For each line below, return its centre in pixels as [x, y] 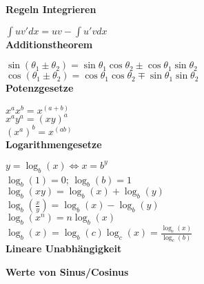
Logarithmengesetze [54, 144]
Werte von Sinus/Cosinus [67, 272]
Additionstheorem [49, 44]
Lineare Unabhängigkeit [64, 248]
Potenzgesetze [40, 88]
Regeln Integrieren [51, 9]
